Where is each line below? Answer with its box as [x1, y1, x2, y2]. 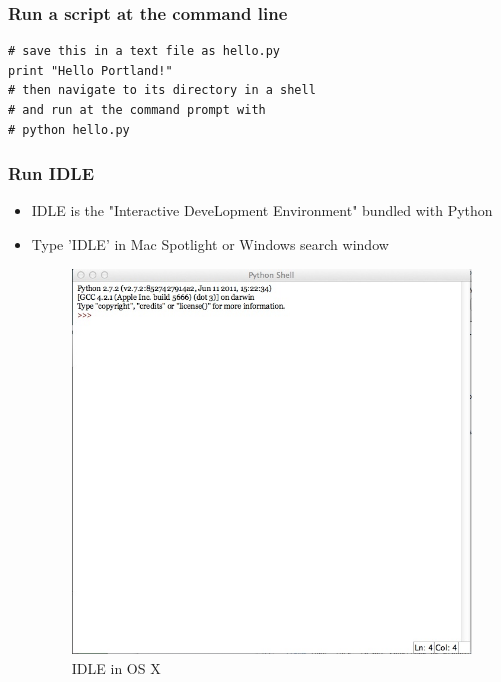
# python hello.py [8, 122, 130, 137]
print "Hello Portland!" [8, 63, 173, 78]
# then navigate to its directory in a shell [8, 83, 316, 98]
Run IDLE [8, 161, 95, 186]
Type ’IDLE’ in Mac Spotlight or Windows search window [31, 234, 389, 254]
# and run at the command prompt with [8, 103, 266, 117]
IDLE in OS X [71, 657, 161, 678]
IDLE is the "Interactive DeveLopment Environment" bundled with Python [31, 200, 493, 221]
